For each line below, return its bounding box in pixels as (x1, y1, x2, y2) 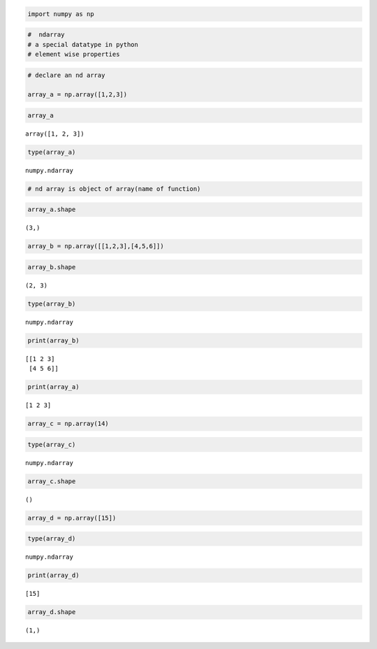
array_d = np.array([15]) (27, 514, 117, 522)
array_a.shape (27, 206, 76, 213)
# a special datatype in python (27, 41, 139, 48)
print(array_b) (27, 336, 80, 344)
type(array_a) (27, 148, 76, 156)
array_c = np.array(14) (27, 420, 110, 428)
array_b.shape (27, 263, 76, 271)
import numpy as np (27, 10, 94, 17)
